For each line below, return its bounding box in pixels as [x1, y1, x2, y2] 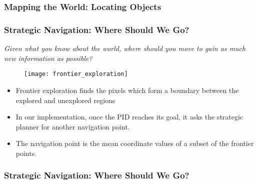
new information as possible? [4, 52, 92, 63]
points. [15, 147, 37, 158]
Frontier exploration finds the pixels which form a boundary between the [15, 84, 239, 95]
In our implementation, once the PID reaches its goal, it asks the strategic [15, 111, 243, 122]
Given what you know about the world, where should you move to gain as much [4, 43, 246, 53]
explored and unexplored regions [15, 94, 115, 105]
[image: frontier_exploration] [24, 70, 128, 78]
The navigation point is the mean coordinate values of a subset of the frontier [15, 138, 254, 148]
